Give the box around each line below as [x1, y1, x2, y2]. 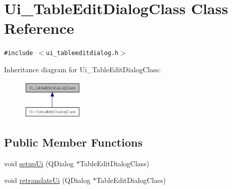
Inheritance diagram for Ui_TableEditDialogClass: [4, 64, 161, 74]
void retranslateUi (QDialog [4, 175, 90, 185]
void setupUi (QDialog [4, 158, 74, 168]
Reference [4, 18, 74, 38]
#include [4, 50, 33, 57]
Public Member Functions [4, 134, 143, 150]
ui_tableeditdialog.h [46, 50, 119, 57]
